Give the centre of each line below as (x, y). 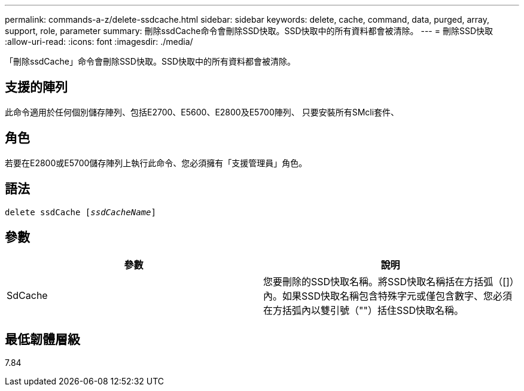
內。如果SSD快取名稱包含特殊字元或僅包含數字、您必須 (388, 296)
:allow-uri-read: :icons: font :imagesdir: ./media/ (99, 42)
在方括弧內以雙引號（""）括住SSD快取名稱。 (363, 311)
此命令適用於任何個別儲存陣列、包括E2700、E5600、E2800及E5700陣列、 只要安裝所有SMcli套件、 (202, 112)
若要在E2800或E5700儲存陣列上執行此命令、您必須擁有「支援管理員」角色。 (156, 163)
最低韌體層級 (42, 339)
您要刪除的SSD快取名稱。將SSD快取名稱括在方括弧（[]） (389, 282)
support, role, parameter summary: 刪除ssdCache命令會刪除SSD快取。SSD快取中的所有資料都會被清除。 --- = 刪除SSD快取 (249, 31)
